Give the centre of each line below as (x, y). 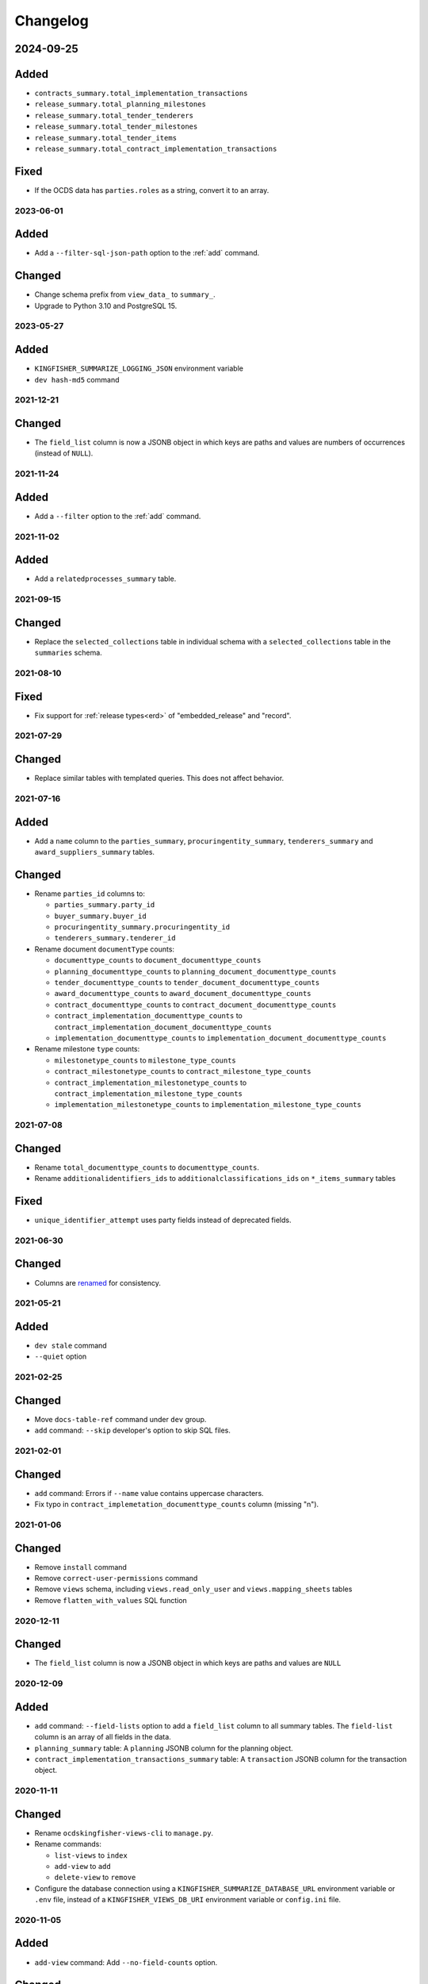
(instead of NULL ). (64, 453)
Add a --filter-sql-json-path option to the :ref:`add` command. (147, 253)
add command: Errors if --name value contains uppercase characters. (149, 1493)
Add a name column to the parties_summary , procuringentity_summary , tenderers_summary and (204, 840)
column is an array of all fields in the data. (103, 1737)
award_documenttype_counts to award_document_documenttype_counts (183, 994)
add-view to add (82, 1866)
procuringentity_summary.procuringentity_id (142, 927)
